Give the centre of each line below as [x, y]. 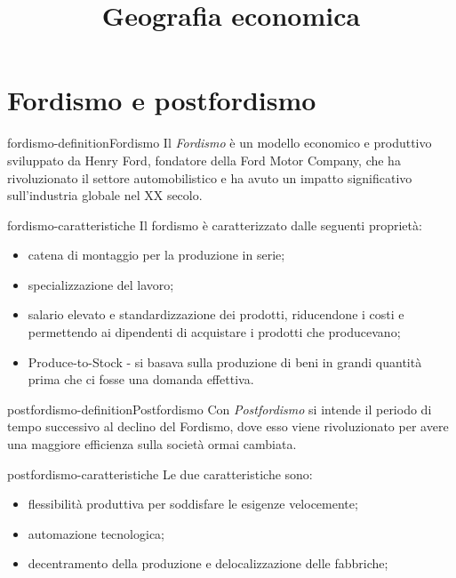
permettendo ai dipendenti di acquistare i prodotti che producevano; [214, 332]
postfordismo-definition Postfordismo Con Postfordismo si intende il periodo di [220, 409]
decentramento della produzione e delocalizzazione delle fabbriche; [208, 563]
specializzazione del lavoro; [101, 284]
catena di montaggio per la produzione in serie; [156, 255]
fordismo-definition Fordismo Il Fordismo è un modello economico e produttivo [220, 143]
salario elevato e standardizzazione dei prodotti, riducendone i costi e [216, 314]
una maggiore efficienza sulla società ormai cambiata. [152, 444]
